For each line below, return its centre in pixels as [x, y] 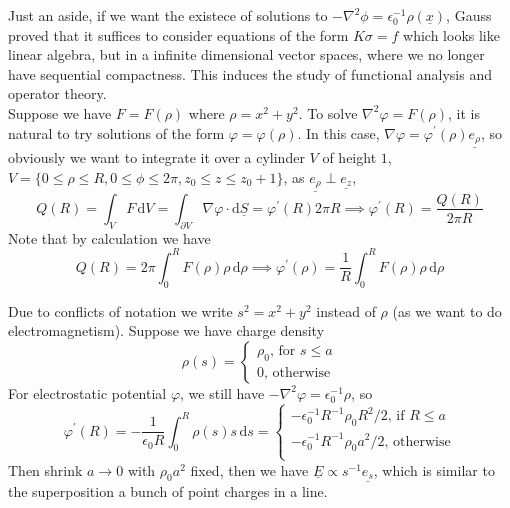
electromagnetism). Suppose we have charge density [166, 330]
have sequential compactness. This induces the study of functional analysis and [250, 73]
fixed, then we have [249, 469]
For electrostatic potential [87, 392]
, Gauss [469, 15]
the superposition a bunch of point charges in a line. [168, 491]
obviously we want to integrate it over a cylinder [156, 157]
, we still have [222, 392]
